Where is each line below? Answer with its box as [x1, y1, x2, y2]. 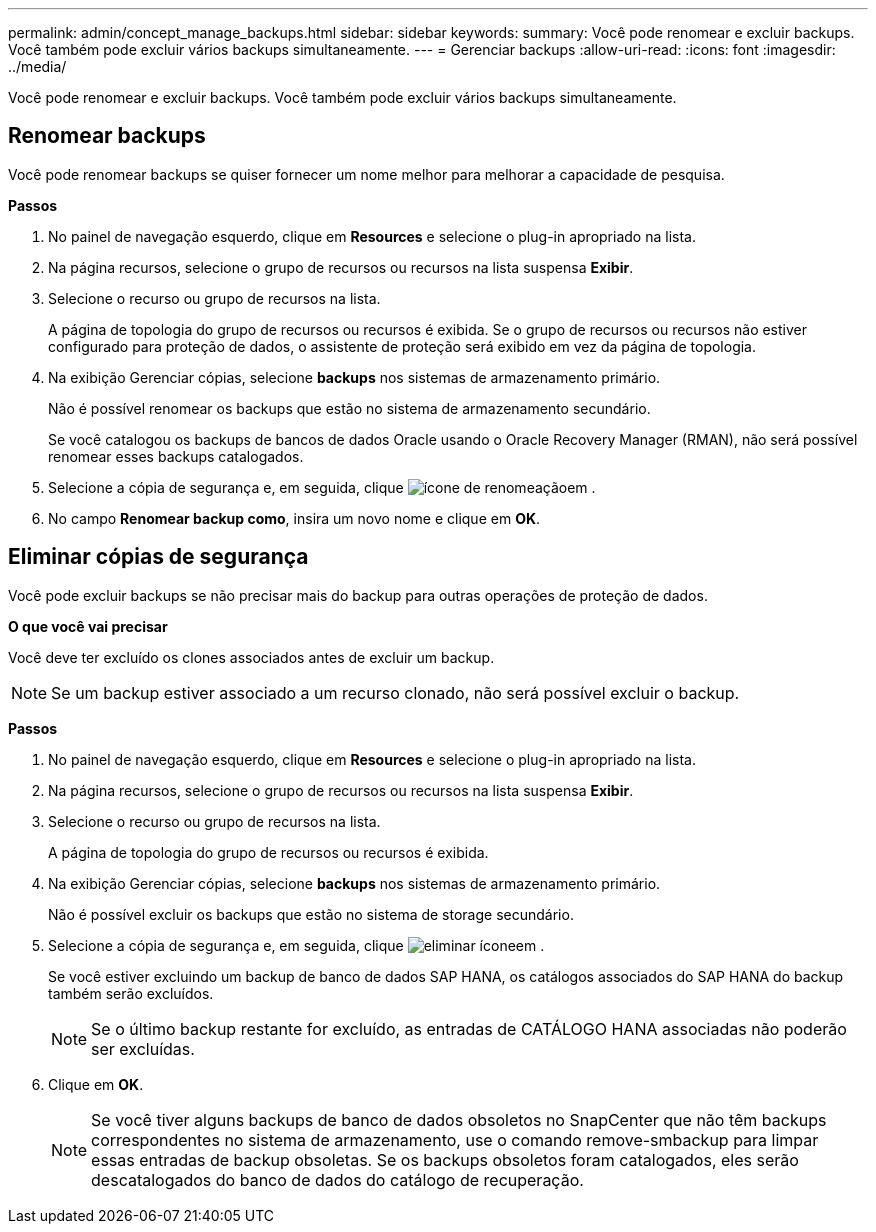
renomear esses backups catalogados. [48, 447, 304, 465]
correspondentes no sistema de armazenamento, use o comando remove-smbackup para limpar [91, 1129, 819, 1150]
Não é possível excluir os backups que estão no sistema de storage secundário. [48, 905, 574, 923]
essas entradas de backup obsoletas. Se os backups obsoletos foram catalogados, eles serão [91, 1149, 799, 1170]
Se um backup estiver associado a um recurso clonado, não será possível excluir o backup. [51, 682, 740, 703]
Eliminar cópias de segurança [8, 544, 309, 570]
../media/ [8, 58, 67, 75]
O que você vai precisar [8, 617, 168, 635]
